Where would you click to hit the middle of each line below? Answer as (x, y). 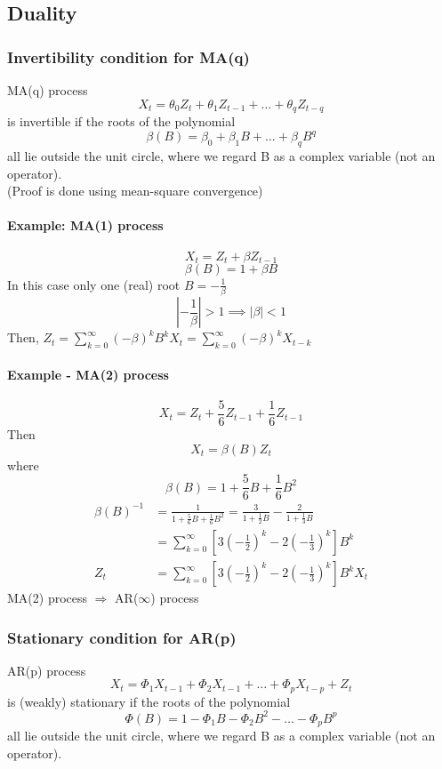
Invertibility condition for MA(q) (129, 56)
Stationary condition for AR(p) (122, 637)
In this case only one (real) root (94, 284)
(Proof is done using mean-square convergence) (135, 191)
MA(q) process (48, 90)
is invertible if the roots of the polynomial (121, 121)
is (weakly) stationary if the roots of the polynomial (149, 701)
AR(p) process (47, 670)
